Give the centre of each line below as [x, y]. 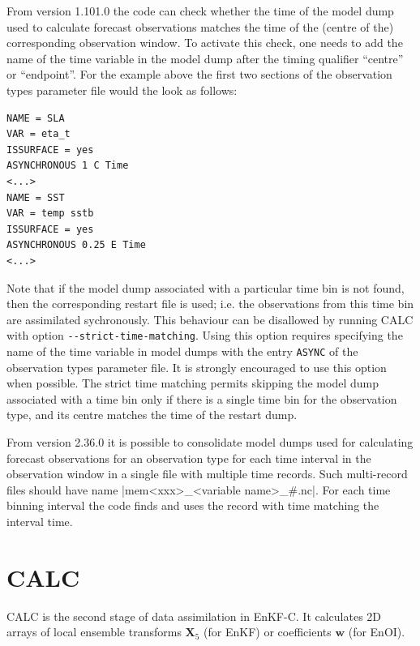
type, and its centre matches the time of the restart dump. [152, 415]
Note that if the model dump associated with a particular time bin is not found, [206, 287]
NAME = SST [36, 197]
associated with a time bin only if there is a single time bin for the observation [202, 398]
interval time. [40, 521]
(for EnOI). [377, 632]
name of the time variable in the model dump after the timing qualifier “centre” [205, 58]
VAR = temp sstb [50, 214]
